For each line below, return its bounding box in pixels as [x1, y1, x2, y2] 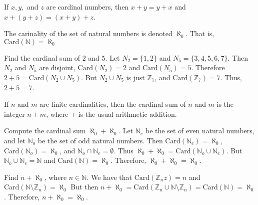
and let [4, 135, 25, 145]
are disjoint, [39, 62, 75, 73]
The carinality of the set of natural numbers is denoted [4, 28, 172, 39]
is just [126, 72, 145, 82]
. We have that [86, 171, 132, 182]
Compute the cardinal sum [4, 125, 86, 136]
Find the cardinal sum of [4, 52, 80, 63]
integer [4, 108, 25, 119]
